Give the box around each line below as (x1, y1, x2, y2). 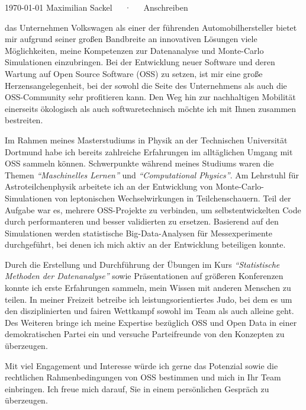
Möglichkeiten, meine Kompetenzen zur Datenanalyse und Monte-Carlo (5, 44, 264, 56)
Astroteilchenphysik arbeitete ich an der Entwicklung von (5, 180, 213, 193)
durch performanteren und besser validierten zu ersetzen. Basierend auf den (5, 215, 279, 228)
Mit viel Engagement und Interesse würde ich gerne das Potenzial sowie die (5, 359, 278, 371)
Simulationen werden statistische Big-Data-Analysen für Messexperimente (5, 226, 273, 239)
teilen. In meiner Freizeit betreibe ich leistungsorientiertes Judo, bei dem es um (5, 293, 292, 305)
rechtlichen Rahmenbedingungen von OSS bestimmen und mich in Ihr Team (5, 371, 281, 383)
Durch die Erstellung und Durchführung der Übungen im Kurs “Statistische (5, 258, 280, 270)
